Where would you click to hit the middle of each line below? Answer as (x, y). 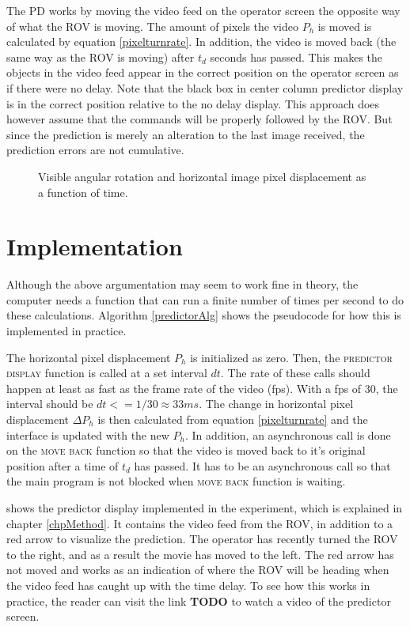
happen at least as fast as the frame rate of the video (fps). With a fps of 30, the (202, 388)
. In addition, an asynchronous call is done (288, 434)
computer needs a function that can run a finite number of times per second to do (205, 299)
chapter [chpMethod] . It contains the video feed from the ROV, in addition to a (200, 523)
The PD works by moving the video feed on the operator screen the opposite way (203, 10)
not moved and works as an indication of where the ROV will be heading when (198, 570)
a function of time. (83, 192)
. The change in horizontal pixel (276, 404)
